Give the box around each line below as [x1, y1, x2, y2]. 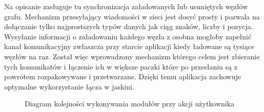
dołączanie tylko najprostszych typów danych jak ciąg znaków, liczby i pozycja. [4, 21, 253, 32]
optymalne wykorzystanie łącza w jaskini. [4, 81, 134, 92]
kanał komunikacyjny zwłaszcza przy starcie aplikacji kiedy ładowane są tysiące [4, 41, 255, 52]
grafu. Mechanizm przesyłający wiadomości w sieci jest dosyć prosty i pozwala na [4, 11, 260, 21]
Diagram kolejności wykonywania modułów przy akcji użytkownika [25, 98, 235, 109]
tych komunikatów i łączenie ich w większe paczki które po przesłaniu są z [4, 61, 237, 72]
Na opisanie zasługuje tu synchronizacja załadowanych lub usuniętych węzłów [4, 1, 248, 11]
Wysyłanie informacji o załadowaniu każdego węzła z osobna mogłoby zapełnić [4, 31, 252, 41]
